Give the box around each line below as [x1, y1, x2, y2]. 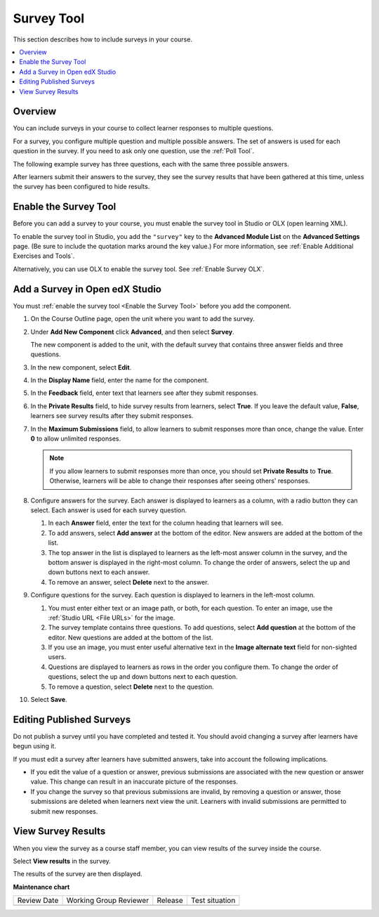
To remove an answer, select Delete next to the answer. [48, 578, 209, 586]
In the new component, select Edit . [30, 363, 132, 372]
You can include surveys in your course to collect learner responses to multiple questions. [13, 124, 274, 133]
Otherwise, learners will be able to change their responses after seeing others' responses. [49, 476, 310, 485]
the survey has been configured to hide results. [13, 183, 150, 191]
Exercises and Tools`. [13, 252, 75, 260]
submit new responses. [30, 807, 98, 815]
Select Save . [30, 696, 67, 704]
